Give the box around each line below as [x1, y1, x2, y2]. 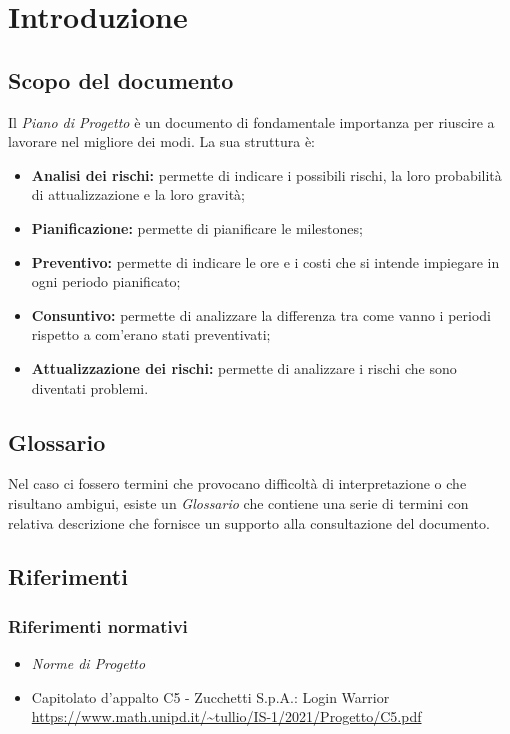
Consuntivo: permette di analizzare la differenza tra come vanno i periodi [31, 304, 491, 325]
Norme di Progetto [31, 653, 146, 674]
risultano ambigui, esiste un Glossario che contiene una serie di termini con [8, 492, 469, 513]
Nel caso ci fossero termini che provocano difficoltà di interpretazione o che [8, 473, 467, 494]
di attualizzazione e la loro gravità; [31, 184, 245, 205]
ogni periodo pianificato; [31, 271, 181, 292]
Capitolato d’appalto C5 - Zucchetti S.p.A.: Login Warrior [31, 686, 390, 707]
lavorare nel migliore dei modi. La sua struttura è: [8, 131, 315, 152]
